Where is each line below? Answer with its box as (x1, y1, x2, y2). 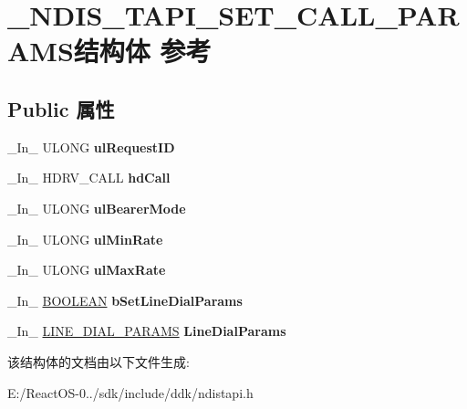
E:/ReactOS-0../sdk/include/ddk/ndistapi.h (7, 383, 254, 402)
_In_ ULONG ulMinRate (7, 229, 163, 248)
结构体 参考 (73, 32, 212, 69)
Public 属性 (7, 94, 115, 122)
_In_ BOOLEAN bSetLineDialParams (7, 290, 243, 309)
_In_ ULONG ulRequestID (7, 137, 175, 156)
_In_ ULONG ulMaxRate (7, 260, 166, 279)
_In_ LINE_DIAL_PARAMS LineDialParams (7, 321, 286, 341)
